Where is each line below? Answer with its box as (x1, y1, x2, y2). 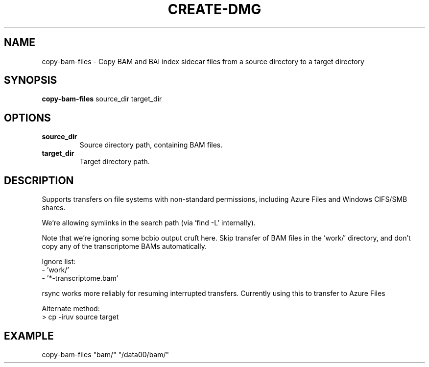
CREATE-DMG (167, 1, 262, 18)
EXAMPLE (4, 329, 54, 342)
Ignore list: (42, 257, 76, 266)
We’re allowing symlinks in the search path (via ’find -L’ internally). (42, 219, 256, 227)
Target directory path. (79, 157, 150, 166)
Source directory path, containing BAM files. (79, 141, 223, 149)
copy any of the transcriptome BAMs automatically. (42, 242, 207, 251)
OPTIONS (4, 111, 51, 124)
